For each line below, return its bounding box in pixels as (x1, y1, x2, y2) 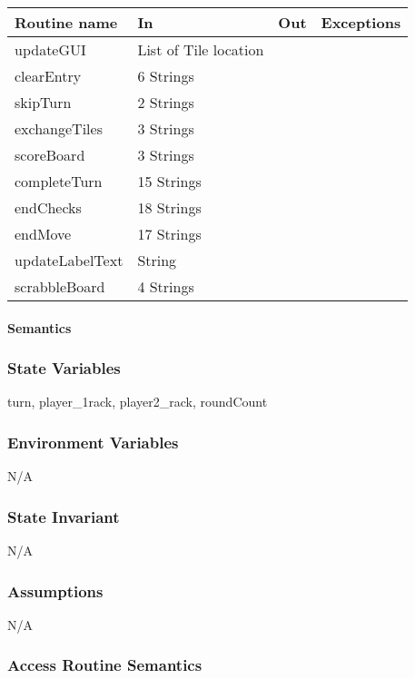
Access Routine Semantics (7, 654, 203, 676)
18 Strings (137, 197, 202, 218)
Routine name (15, 12, 118, 33)
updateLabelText (15, 250, 124, 271)
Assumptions (7, 579, 104, 602)
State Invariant (7, 505, 120, 527)
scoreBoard (15, 144, 85, 165)
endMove (15, 223, 72, 244)
